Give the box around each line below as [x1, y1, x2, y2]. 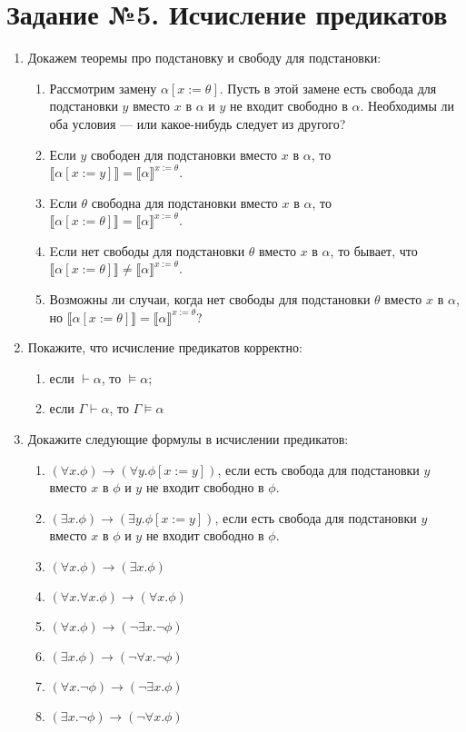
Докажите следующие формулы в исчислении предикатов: [27, 430, 349, 449]
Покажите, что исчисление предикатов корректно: [27, 338, 302, 357]
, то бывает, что [330, 241, 418, 260]
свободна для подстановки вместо [91, 193, 278, 212]
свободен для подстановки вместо [91, 144, 278, 163]
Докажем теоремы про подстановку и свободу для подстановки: [27, 48, 382, 67]
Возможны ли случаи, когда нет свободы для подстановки [49, 290, 371, 309]
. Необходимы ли [360, 96, 454, 115]
